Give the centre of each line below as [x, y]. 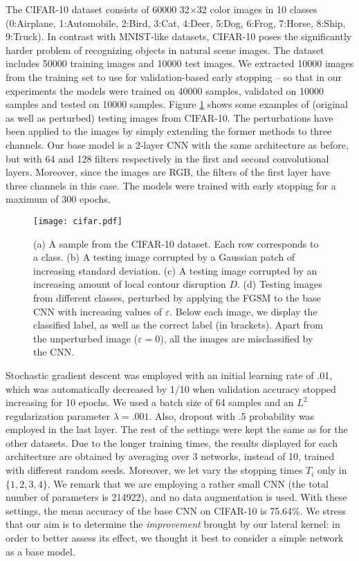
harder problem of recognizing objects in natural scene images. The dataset [165, 49]
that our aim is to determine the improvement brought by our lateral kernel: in [173, 524]
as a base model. [40, 551]
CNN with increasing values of [98, 311]
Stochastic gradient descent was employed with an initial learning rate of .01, [169, 375]
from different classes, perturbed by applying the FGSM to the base [177, 297]
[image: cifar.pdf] [78, 221]
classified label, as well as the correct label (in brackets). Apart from [178, 325]
